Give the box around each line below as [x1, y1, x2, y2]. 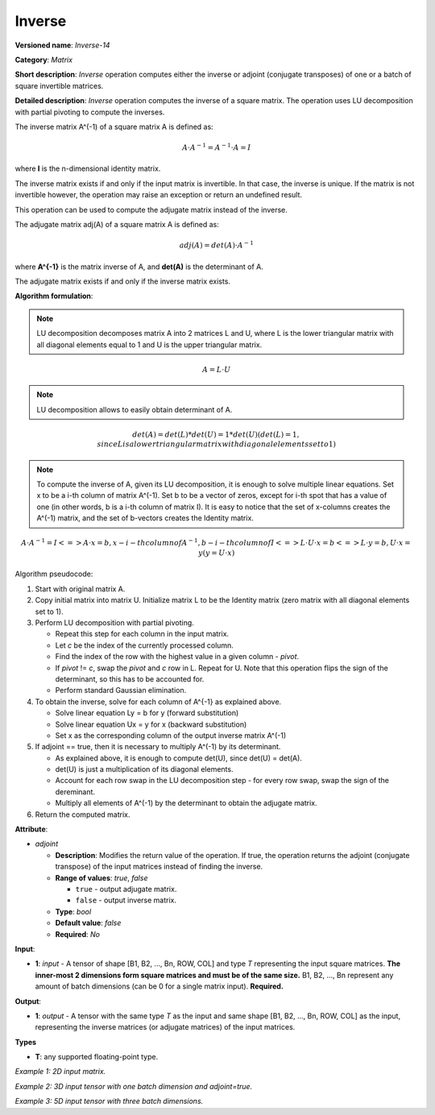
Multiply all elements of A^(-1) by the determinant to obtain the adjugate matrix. [55, 798, 317, 808]
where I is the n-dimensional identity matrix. [14, 164, 161, 173]
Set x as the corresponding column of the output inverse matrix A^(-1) [55, 730, 287, 740]
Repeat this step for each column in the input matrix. [55, 629, 230, 639]
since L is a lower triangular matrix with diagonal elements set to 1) [97, 440, 337, 449]
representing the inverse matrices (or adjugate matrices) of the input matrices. [35, 1022, 296, 1032]
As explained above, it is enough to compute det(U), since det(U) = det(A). [55, 753, 302, 763]
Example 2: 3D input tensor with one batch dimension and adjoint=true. [14, 1081, 253, 1091]
